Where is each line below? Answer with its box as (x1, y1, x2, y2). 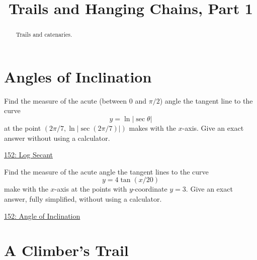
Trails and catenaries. (16, 30, 72, 39)
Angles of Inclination (4, 66, 152, 86)
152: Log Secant (4, 149, 53, 160)
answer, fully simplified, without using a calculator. (4, 193, 162, 204)
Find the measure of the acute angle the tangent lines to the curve (4, 166, 209, 177)
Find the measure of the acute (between (4, 95, 127, 106)
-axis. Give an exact (182, 122, 244, 133)
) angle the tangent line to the (159, 95, 253, 106)
